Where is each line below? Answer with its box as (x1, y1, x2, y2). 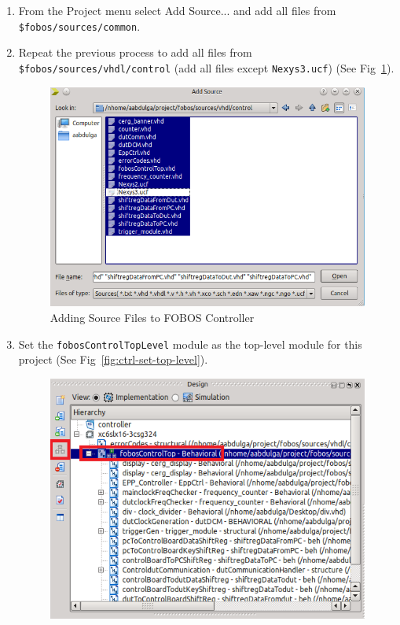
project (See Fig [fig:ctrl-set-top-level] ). (18, 351, 208, 368)
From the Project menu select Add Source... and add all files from (18, 2, 336, 18)
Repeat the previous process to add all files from (18, 44, 252, 61)
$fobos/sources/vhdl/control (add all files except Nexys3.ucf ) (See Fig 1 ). (18, 59, 394, 76)
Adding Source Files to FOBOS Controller (50, 309, 255, 326)
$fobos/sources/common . (18, 17, 141, 34)
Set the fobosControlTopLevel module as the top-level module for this (18, 335, 362, 352)
